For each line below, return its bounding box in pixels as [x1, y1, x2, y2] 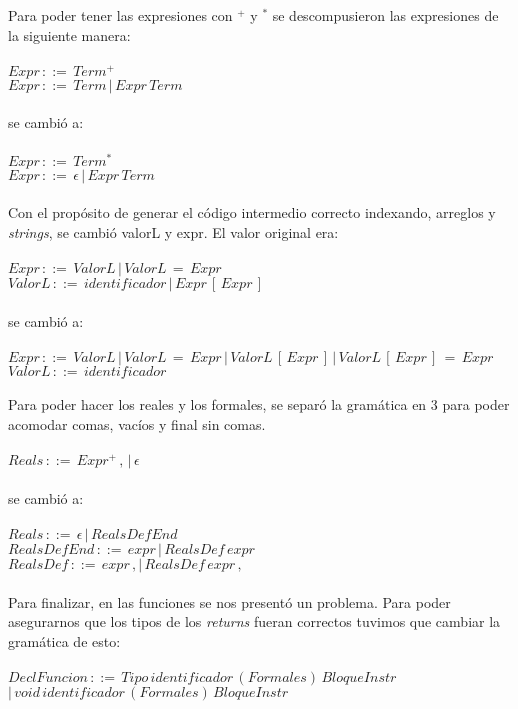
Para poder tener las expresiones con [8, 5, 233, 25]
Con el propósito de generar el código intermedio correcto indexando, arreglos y [8, 202, 496, 223]
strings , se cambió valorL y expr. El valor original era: [8, 221, 339, 242]
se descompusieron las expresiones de [272, 5, 499, 25]
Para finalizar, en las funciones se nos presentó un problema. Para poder [8, 591, 451, 612]
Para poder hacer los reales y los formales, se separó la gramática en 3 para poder [8, 394, 510, 415]
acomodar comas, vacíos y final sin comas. [8, 414, 266, 435]
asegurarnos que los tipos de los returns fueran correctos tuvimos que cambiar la [8, 611, 501, 632]
